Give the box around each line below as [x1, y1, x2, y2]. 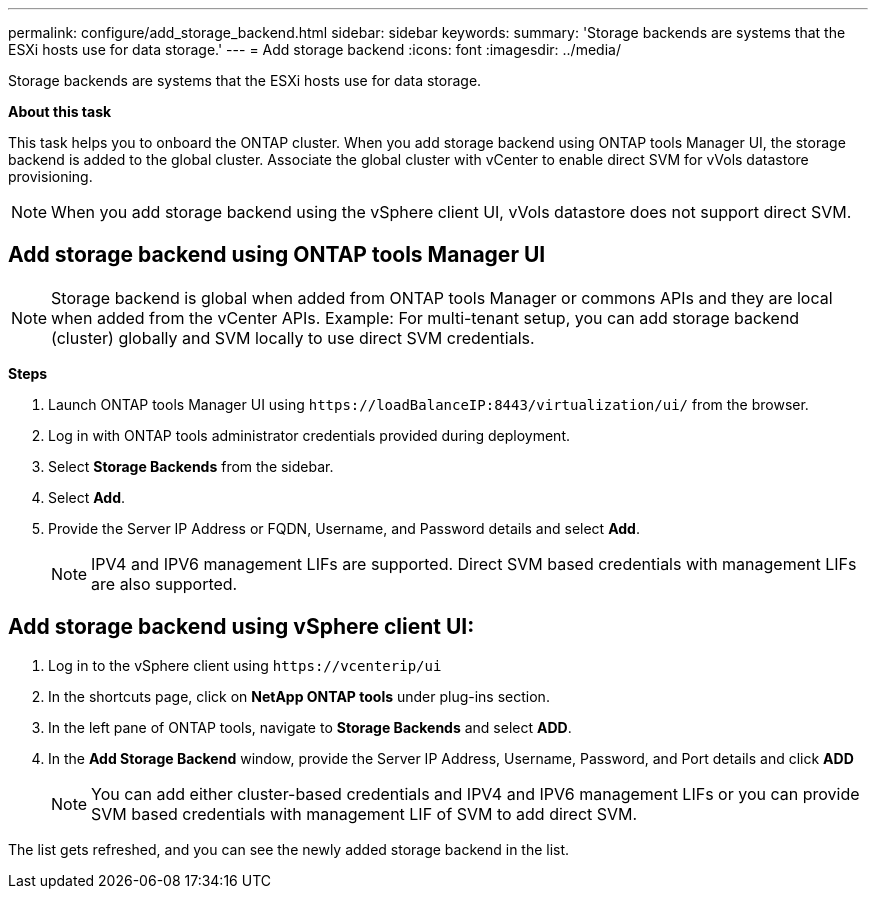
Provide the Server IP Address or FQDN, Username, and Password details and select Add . [48, 519, 640, 537]
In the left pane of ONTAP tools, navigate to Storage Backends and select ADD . [48, 718, 572, 736]
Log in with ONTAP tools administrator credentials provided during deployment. [48, 426, 570, 444]
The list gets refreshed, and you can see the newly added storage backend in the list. [8, 840, 570, 858]
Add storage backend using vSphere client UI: [8, 614, 475, 640]
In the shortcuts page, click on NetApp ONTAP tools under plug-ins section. [48, 687, 550, 705]
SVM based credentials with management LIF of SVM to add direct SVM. [91, 803, 638, 824]
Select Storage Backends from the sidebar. [48, 457, 334, 475]
